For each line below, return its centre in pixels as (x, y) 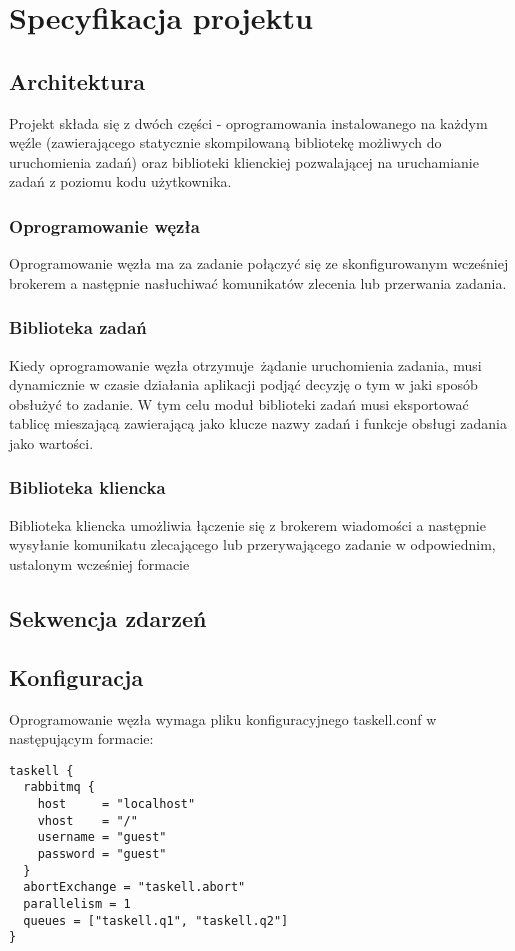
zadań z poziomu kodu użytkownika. (120, 181)
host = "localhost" (116, 804)
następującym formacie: (81, 738)
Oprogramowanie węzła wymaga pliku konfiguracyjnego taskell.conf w (223, 718)
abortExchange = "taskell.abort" (134, 887)
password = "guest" (102, 854)
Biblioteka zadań (78, 327)
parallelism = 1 (77, 903)
